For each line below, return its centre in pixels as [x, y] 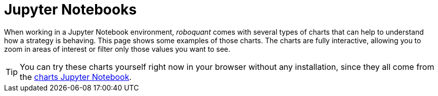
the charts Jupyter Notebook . [76, 77]
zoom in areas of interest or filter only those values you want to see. [117, 49]
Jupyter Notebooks [71, 10]
